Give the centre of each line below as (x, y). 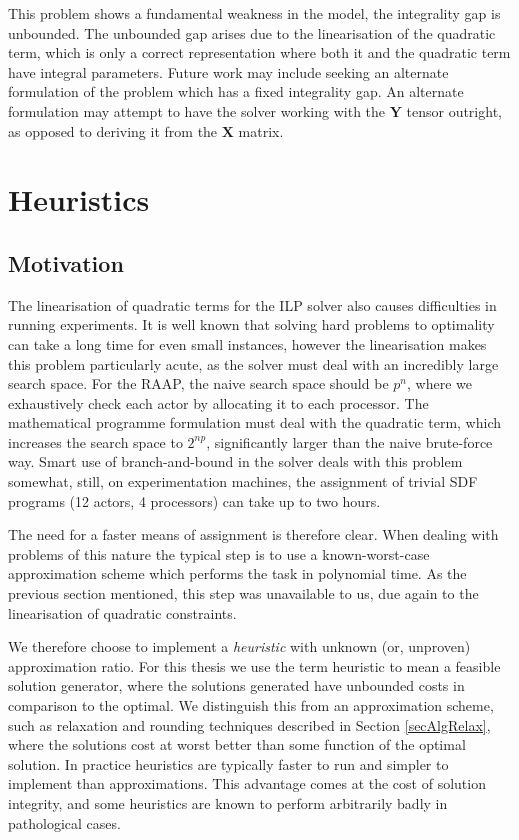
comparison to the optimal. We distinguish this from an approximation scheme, (251, 705)
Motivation (66, 262)
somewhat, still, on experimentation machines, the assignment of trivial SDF (243, 481)
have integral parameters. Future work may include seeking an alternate (228, 71)
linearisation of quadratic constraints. (122, 612)
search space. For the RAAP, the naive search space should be (198, 383)
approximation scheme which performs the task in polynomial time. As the (237, 573)
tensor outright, (454, 110)
